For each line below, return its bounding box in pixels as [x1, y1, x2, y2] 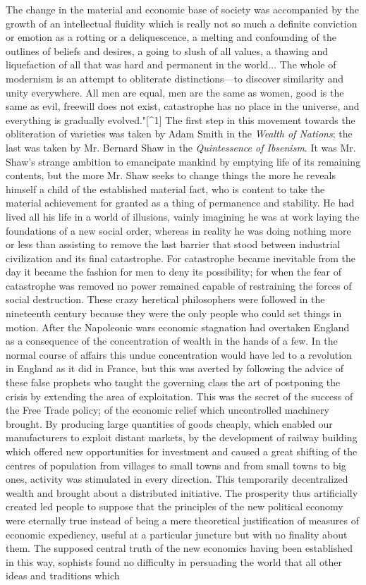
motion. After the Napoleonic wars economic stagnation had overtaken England [6, 319, 350, 334]
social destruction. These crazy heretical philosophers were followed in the [6, 292, 325, 307]
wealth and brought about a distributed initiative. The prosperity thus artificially [6, 485, 358, 500]
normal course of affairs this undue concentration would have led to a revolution [6, 347, 352, 362]
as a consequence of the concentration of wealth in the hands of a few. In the [6, 333, 338, 348]
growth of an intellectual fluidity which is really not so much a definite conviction [6, 16, 358, 30]
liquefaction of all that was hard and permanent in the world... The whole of [6, 57, 336, 72]
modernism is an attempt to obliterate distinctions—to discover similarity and [6, 70, 343, 85]
